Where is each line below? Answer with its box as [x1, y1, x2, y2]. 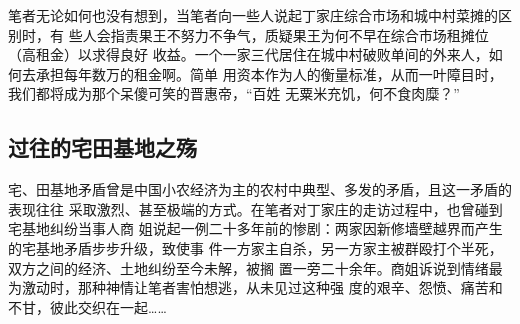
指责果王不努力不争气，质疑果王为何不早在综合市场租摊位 [110, 24, 489, 45]
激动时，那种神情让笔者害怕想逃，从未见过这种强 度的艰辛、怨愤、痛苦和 [21, 277, 503, 298]
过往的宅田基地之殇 [8, 132, 197, 163]
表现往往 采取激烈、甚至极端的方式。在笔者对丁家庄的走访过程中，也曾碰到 [8, 198, 503, 219]
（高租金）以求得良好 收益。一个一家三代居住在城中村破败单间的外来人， [8, 44, 489, 65]
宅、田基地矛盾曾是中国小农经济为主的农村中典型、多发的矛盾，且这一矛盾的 [8, 179, 512, 200]
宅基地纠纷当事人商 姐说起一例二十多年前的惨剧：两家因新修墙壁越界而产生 [8, 218, 503, 239]
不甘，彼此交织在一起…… [8, 296, 167, 317]
